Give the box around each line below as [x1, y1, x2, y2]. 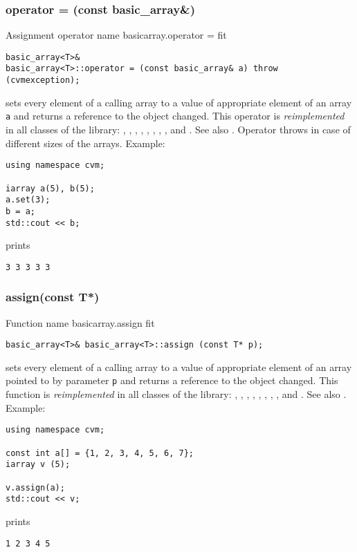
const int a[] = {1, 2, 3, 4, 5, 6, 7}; [6, 448, 194, 458]
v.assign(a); [6, 482, 65, 493]
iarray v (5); [6, 459, 71, 470]
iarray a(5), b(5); [6, 183, 95, 193]
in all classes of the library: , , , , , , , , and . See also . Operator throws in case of [6, 122, 351, 137]
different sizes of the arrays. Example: [6, 135, 165, 150]
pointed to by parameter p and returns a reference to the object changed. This [6, 373, 338, 388]
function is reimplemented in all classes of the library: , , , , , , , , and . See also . [6, 387, 347, 401]
